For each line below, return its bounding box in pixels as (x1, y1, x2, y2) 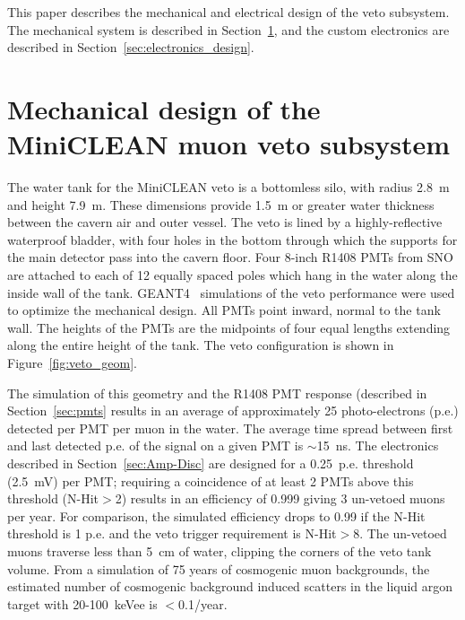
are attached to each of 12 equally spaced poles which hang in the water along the (7, 266, 458, 284)
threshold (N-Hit (7, 489, 99, 508)
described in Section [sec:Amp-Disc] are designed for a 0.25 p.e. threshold (7, 454, 414, 472)
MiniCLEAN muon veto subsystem (7, 126, 451, 162)
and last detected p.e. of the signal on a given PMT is (7, 436, 304, 455)
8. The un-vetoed (353, 524, 447, 543)
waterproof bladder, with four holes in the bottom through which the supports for (7, 230, 458, 249)
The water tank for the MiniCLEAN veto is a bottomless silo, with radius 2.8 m (7, 178, 450, 196)
